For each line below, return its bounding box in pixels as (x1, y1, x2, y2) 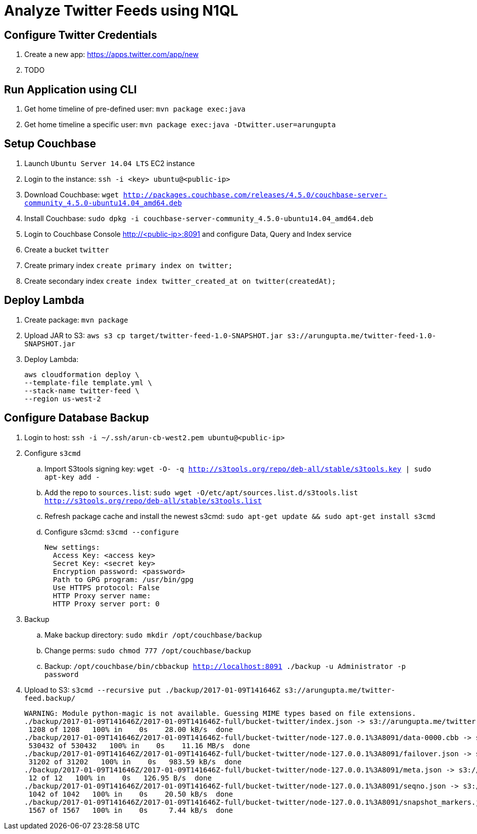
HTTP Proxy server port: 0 (53, 599, 160, 608)
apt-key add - (44, 473, 100, 481)
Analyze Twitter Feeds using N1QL (4, 2, 239, 19)
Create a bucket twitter (24, 245, 109, 254)
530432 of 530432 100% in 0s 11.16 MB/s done (28, 741, 250, 750)
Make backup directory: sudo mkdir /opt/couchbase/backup (44, 630, 262, 639)
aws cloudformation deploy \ (24, 370, 139, 379)
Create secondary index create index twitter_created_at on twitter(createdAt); (24, 276, 336, 285)
